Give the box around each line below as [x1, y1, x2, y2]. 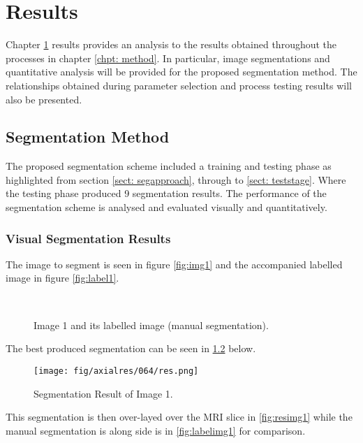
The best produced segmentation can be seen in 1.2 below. [6, 341, 256, 356]
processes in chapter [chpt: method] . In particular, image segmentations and [6, 50, 330, 65]
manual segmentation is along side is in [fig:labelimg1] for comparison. [6, 423, 306, 437]
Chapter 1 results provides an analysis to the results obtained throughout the [6, 37, 337, 52]
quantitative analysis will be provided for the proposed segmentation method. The [6, 64, 357, 79]
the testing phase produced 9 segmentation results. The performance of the [6, 186, 327, 201]
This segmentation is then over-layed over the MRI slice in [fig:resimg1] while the [6, 409, 353, 424]
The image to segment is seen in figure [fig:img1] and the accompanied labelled [6, 256, 343, 271]
